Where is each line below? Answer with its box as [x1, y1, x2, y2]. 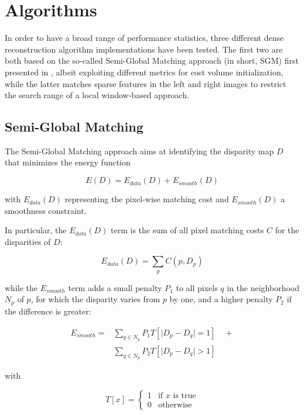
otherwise [158, 401, 192, 410]
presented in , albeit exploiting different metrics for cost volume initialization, [5, 65, 283, 78]
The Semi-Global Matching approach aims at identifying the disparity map [5, 144, 274, 157]
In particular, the [5, 224, 67, 236]
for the [275, 224, 299, 236]
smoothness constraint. [5, 204, 87, 216]
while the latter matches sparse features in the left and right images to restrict [5, 77, 286, 89]
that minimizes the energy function [5, 156, 131, 168]
